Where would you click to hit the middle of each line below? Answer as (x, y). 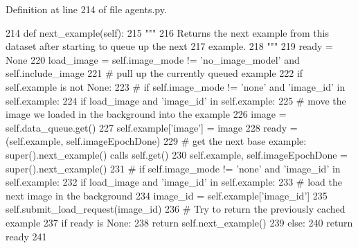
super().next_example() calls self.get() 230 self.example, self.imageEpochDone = (177, 154)
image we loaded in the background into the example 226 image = (146, 114)
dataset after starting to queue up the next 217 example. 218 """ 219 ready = (169, 46)
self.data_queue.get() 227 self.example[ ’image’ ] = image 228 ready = (152, 127)
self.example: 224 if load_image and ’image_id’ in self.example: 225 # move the (176, 100)
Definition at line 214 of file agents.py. (86, 9)
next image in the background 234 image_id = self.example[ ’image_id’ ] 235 (167, 195)
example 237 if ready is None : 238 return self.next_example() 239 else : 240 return (179, 222)
